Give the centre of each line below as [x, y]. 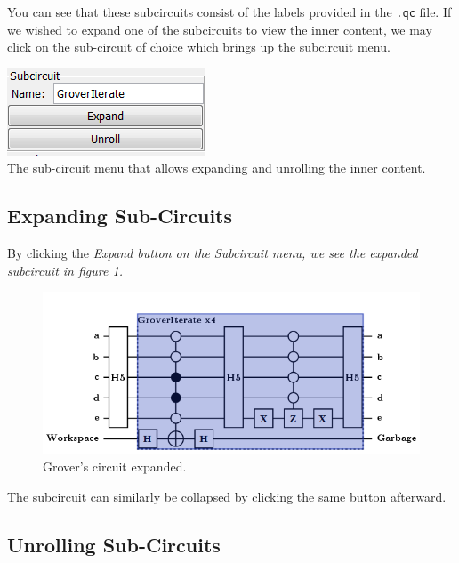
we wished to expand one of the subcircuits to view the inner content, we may [220, 29]
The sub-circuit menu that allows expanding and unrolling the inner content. [217, 168]
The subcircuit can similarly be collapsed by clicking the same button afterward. [227, 496]
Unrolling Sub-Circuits [114, 544]
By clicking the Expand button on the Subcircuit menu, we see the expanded [213, 253]
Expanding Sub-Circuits [120, 216]
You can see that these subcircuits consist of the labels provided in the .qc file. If [229, 12]
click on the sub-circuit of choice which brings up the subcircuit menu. [199, 47]
